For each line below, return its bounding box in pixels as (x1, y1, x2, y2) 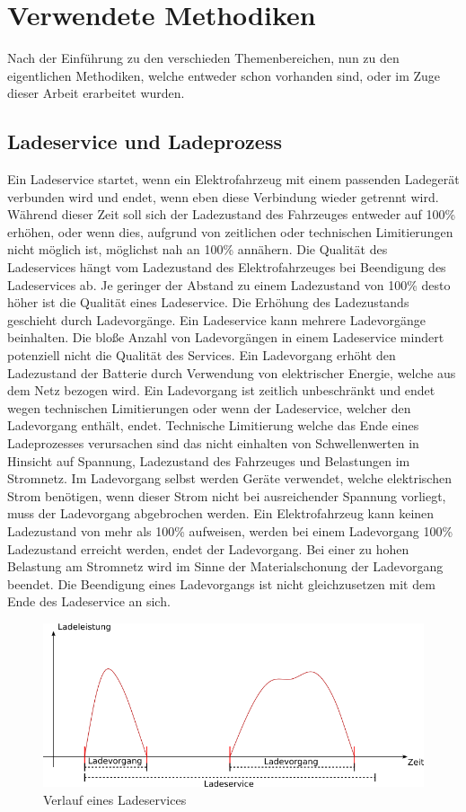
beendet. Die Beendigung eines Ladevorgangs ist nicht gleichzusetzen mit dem (7, 574, 435, 593)
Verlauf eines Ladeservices (43, 790, 187, 808)
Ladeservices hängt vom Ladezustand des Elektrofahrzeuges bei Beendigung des (7, 258, 446, 277)
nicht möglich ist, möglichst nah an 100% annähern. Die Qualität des (7, 240, 388, 259)
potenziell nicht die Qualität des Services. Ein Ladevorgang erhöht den (7, 346, 396, 365)
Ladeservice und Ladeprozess (7, 128, 282, 155)
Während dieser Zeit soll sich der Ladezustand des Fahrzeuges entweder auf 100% (7, 205, 456, 224)
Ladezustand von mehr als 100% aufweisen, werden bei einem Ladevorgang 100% (7, 521, 453, 540)
